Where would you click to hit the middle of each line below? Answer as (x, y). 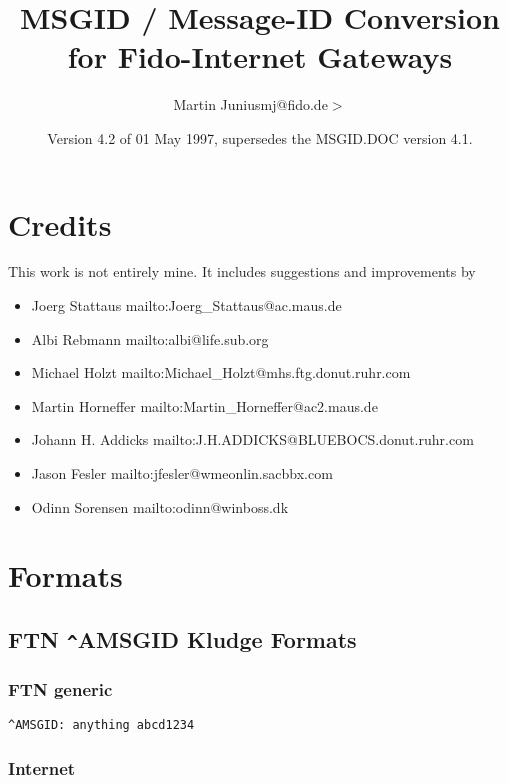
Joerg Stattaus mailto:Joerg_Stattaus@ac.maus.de (186, 305)
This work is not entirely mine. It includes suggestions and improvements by (242, 271)
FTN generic (60, 688)
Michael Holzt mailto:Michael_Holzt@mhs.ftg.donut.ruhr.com (221, 372)
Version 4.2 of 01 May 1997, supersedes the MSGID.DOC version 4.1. (260, 137)
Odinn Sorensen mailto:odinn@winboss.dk (160, 506)
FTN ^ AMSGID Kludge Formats (182, 638)
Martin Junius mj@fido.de (250, 104)
